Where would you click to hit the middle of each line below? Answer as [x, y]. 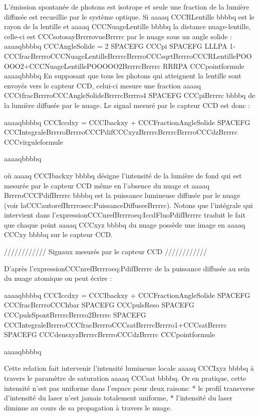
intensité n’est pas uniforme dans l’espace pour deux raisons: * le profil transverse [129, 388]
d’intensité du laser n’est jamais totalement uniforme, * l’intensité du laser [118, 398]
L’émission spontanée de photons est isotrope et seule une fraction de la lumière [127, 7]
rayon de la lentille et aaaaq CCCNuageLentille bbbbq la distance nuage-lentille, [127, 26]
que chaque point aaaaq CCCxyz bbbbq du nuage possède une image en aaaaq [125, 224]
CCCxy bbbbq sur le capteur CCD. [58, 234]
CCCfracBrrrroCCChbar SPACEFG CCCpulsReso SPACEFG [99, 305]
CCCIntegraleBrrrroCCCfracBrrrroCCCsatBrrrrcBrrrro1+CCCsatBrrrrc [115, 324]
